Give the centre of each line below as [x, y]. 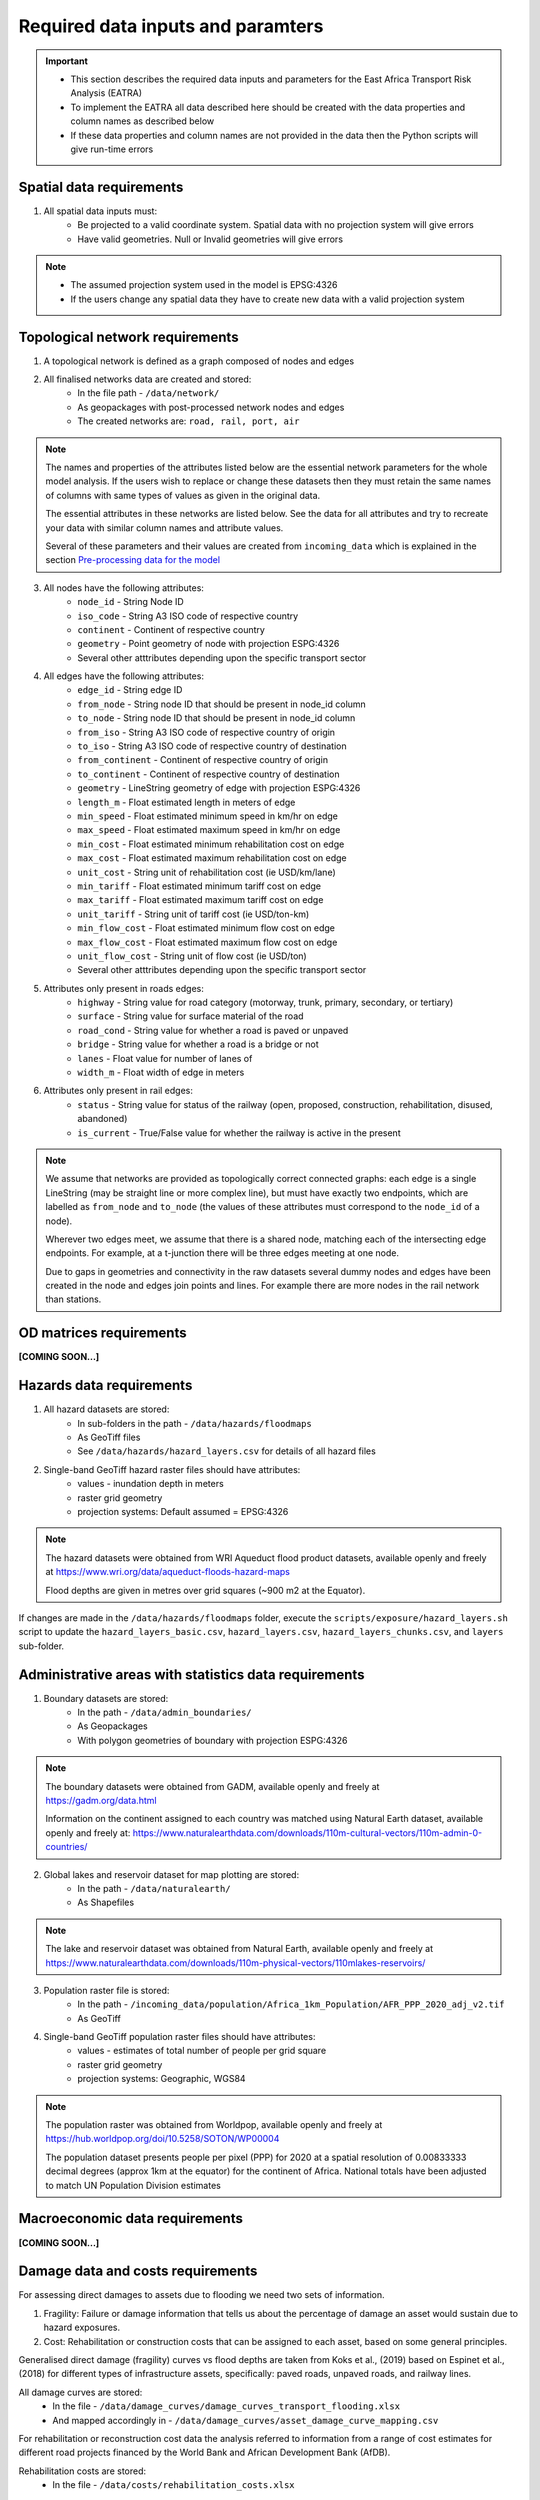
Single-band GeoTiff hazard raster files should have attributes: [172, 1469]
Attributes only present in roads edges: [124, 988]
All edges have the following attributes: [124, 676]
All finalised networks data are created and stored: [147, 379]
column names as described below [142, 121]
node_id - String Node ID [130, 602]
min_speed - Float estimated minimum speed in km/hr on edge [208, 816]
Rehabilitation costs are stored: [82, 2471]
